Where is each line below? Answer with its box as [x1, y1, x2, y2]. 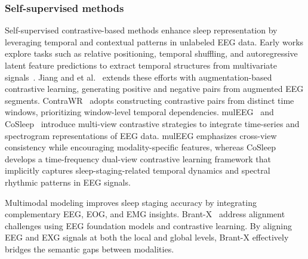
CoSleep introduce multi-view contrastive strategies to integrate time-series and [5, 117, 300, 129]
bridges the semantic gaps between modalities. [5, 242, 174, 255]
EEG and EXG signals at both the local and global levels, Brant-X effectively [5, 231, 289, 243]
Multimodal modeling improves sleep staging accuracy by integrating [5, 196, 257, 208]
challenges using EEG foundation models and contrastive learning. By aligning [5, 219, 292, 232]
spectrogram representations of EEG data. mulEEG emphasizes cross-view [5, 129, 277, 141]
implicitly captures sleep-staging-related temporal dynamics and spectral [5, 164, 270, 177]
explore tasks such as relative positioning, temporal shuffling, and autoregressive [5, 47, 298, 60]
